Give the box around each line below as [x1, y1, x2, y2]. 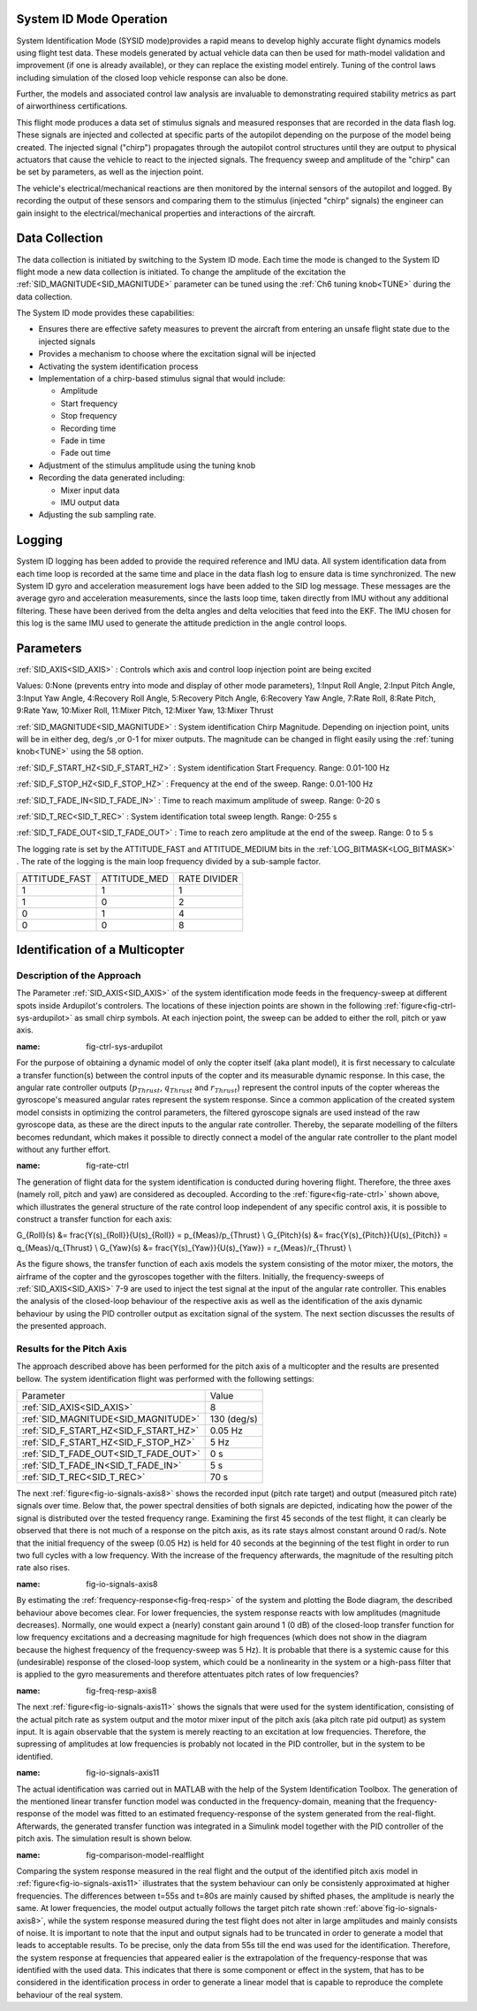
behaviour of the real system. [16, 1989, 124, 1999]
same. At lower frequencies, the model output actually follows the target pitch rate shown [16, 1903, 342, 1914]
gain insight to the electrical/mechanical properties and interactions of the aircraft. [16, 208, 316, 219]
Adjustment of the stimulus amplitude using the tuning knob [38, 460, 256, 471]
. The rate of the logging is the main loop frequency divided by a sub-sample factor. [16, 856, 322, 867]
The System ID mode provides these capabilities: [16, 308, 195, 319]
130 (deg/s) [209, 1413, 258, 1424]
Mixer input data [60, 485, 120, 495]
